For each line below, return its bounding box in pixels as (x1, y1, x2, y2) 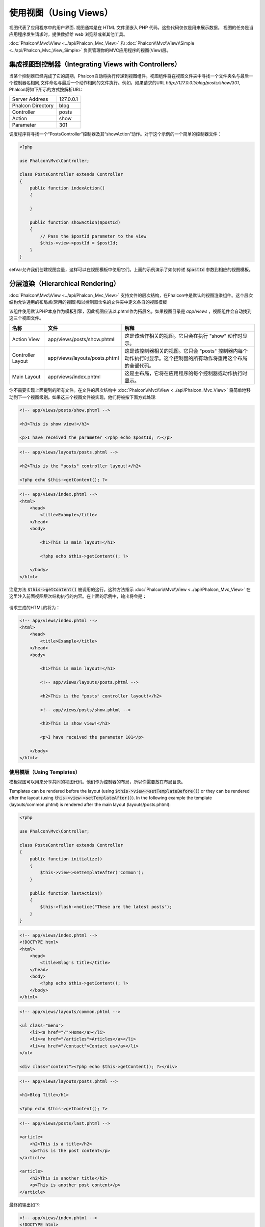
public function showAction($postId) (29, 220, 121, 225)
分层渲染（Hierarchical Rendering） (9, 279, 120, 288)
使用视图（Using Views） (9, 7, 113, 18)
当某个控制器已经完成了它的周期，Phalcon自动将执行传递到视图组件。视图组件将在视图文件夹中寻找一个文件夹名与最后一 (9, 73, 254, 79)
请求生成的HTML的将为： (9, 604, 61, 611)
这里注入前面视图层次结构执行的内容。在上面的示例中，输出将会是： (9, 593, 147, 599)
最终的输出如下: (9, 1201, 41, 1207)
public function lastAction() (29, 890, 103, 896)
